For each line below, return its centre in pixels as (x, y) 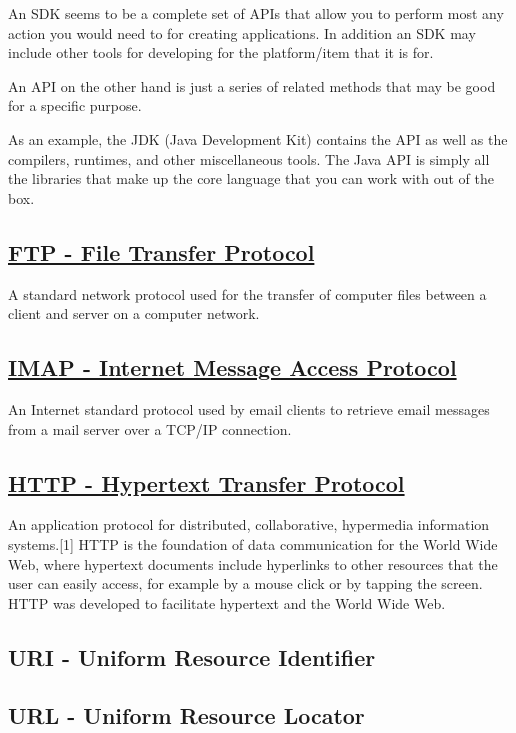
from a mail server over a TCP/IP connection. (150, 428)
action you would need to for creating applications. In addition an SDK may (242, 32)
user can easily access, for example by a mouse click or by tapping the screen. (245, 583)
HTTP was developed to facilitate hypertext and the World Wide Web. (227, 602)
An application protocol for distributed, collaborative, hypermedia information (249, 524)
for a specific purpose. (75, 105)
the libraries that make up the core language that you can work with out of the (251, 178)
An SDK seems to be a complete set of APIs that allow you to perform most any (256, 13)
